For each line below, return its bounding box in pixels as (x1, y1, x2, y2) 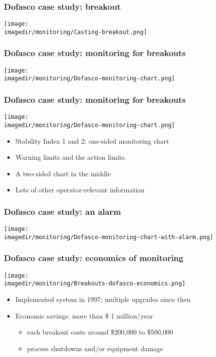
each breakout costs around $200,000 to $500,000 (27, 327, 173, 337)
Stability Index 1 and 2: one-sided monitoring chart (15, 135, 169, 146)
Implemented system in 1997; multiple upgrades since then (15, 294, 191, 304)
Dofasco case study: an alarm (4, 205, 121, 217)
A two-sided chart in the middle (15, 168, 111, 178)
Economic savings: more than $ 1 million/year (15, 310, 153, 320)
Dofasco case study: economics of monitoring (4, 252, 183, 264)
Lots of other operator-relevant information (15, 185, 145, 195)
